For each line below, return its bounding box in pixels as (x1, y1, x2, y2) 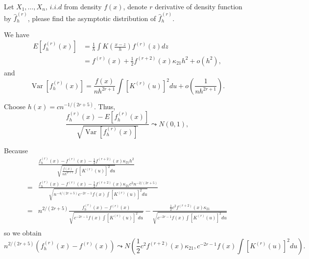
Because (4, 145, 28, 155)
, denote (123, 1, 147, 11)
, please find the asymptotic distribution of (27, 13, 156, 23)
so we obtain (4, 228, 42, 238)
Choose (4, 101, 26, 111)
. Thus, (94, 101, 116, 111)
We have (4, 29, 29, 39)
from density (64, 1, 102, 11)
